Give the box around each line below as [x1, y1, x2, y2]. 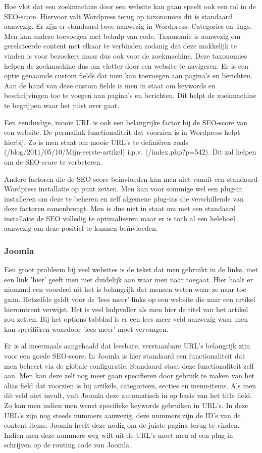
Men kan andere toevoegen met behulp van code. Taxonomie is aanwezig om [4, 30, 241, 41]
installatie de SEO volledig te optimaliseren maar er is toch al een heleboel [4, 213, 235, 223]
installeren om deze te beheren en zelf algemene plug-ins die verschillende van [4, 193, 244, 204]
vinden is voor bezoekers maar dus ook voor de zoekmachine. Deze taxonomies [4, 50, 247, 61]
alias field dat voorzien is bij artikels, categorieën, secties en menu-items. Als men [4, 380, 256, 390]
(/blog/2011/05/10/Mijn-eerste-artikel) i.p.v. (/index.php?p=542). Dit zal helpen [4, 146, 256, 157]
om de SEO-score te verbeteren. [4, 156, 102, 167]
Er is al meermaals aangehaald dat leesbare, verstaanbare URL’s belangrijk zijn [4, 340, 250, 351]
